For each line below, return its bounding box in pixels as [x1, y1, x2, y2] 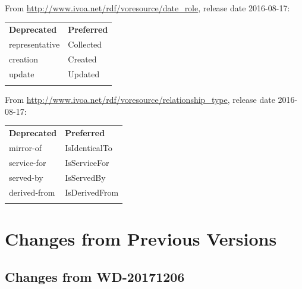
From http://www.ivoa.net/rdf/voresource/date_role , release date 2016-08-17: [5, 2, 290, 14]
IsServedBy [65, 171, 106, 183]
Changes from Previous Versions [5, 227, 277, 251]
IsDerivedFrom [65, 186, 119, 198]
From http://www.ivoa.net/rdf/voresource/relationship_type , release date [5, 93, 275, 106]
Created [68, 53, 97, 65]
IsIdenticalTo [65, 142, 112, 153]
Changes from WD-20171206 [5, 267, 185, 285]
